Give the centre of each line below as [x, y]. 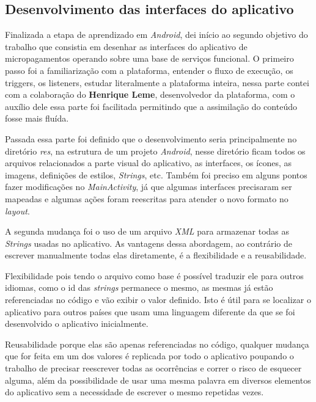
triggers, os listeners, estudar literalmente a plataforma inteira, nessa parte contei [157, 82]
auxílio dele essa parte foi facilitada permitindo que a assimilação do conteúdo [151, 106]
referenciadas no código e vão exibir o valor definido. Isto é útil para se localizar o [158, 300]
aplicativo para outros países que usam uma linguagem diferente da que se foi [150, 311]
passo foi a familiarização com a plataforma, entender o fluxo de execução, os [149, 70]
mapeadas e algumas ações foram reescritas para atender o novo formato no [147, 198]
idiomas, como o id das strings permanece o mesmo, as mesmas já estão [139, 287]
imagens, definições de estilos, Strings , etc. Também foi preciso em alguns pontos [156, 174]
